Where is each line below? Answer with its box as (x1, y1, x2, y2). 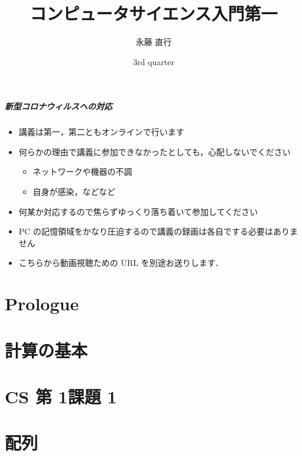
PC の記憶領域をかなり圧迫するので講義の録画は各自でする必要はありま (18, 225, 298, 237)
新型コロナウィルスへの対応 (5, 100, 112, 113)
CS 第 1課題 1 (5, 384, 117, 408)
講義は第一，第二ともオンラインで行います (18, 126, 184, 138)
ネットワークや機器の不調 (33, 165, 132, 178)
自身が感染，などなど (33, 185, 116, 198)
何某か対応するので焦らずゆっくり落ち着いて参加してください (18, 205, 258, 217)
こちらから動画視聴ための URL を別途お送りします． (18, 256, 224, 269)
